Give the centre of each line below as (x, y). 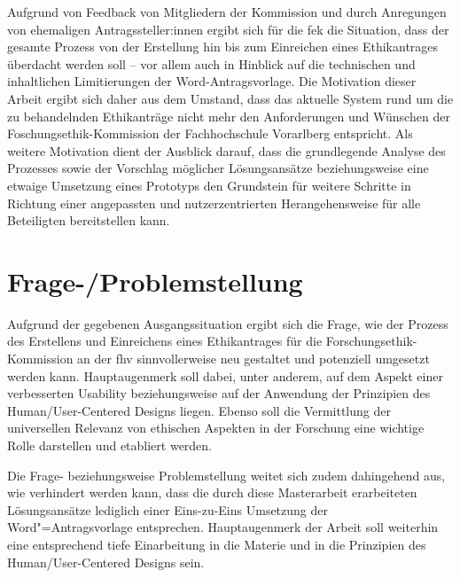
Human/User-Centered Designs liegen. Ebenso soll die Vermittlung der (199, 410)
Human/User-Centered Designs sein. (106, 562)
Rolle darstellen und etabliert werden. (110, 445)
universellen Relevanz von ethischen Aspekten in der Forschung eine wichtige (216, 428)
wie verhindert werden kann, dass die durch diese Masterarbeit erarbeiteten (212, 492)
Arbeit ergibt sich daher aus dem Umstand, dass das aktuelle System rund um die (230, 98)
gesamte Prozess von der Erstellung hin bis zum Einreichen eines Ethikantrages (223, 47)
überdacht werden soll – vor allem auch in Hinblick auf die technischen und (211, 63)
